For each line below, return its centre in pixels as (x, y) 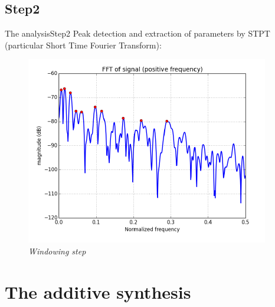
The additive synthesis (98, 291)
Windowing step (57, 251)
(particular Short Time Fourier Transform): (83, 45)
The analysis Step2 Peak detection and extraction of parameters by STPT (137, 33)
